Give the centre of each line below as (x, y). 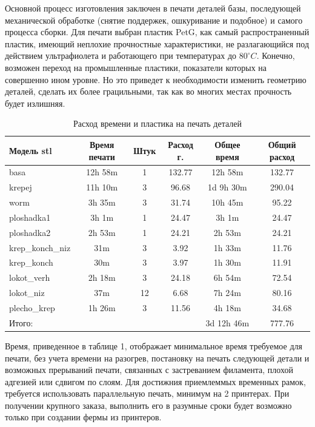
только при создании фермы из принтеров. (83, 417)
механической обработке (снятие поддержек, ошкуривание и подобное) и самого (154, 20)
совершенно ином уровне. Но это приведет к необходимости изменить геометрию (156, 79)
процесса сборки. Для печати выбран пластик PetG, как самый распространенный (157, 32)
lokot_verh (30, 277)
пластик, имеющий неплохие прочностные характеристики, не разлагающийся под (157, 43)
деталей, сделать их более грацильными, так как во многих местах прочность (148, 91)
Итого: (21, 322)
